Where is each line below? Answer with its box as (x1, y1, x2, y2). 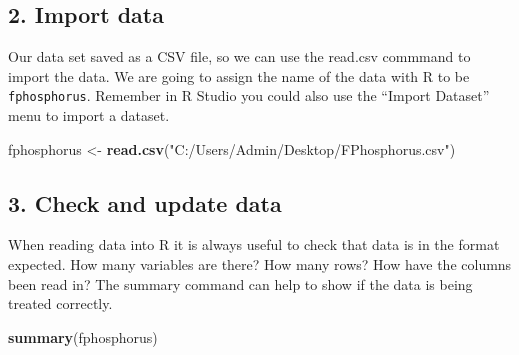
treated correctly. (8, 293, 113, 314)
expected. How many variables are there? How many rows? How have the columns (8, 254, 512, 275)
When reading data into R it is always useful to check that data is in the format (8, 234, 500, 255)
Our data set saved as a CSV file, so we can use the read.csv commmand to (8, 46, 471, 67)
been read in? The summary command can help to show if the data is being (8, 273, 473, 294)
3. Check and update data (8, 187, 282, 218)
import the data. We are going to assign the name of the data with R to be (8, 65, 470, 86)
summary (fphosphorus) (8, 326, 158, 347)
